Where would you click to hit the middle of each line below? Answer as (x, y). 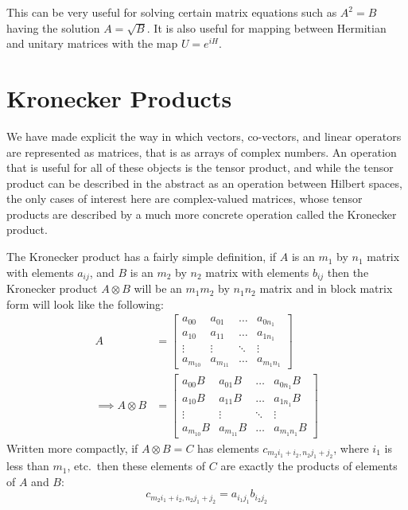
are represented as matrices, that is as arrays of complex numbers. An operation (202, 152)
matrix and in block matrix (326, 288)
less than (28, 466)
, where (351, 448)
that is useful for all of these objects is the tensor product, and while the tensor (200, 167)
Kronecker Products (119, 97)
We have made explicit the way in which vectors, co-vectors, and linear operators (204, 136)
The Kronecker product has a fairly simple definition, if (142, 257)
